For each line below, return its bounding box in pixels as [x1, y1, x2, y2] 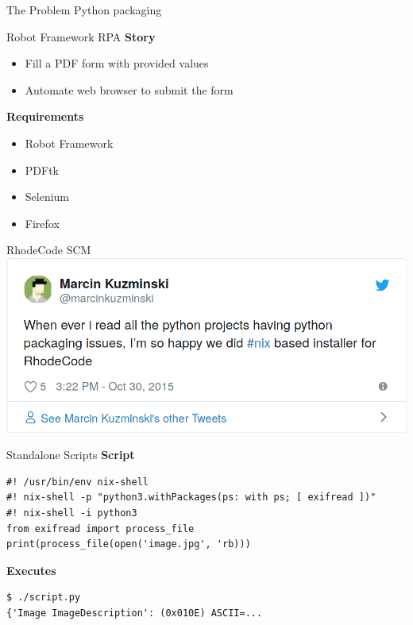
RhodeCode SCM [6, 241, 91, 258]
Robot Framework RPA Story [6, 28, 156, 44]
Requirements [6, 108, 84, 125]
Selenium [25, 188, 70, 205]
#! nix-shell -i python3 [6, 507, 137, 519]
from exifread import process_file [6, 523, 195, 534]
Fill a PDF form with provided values [25, 55, 209, 71]
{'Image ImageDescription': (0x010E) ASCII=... [6, 608, 263, 619]
